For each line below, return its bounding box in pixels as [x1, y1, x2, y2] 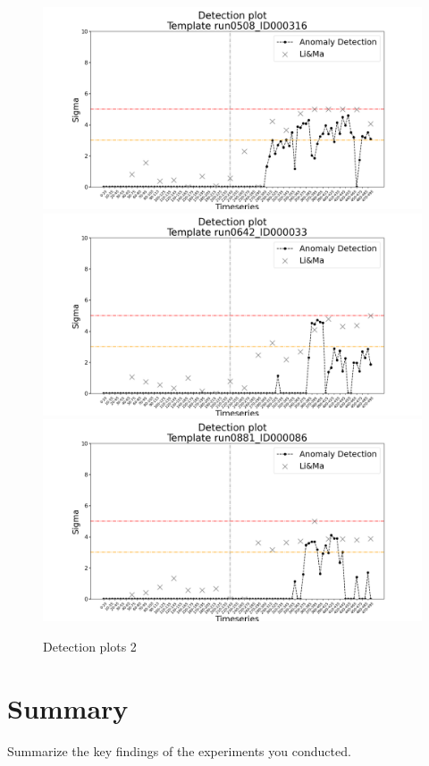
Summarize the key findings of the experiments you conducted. [7, 741, 351, 760]
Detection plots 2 [43, 637, 137, 656]
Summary [7, 689, 129, 726]
